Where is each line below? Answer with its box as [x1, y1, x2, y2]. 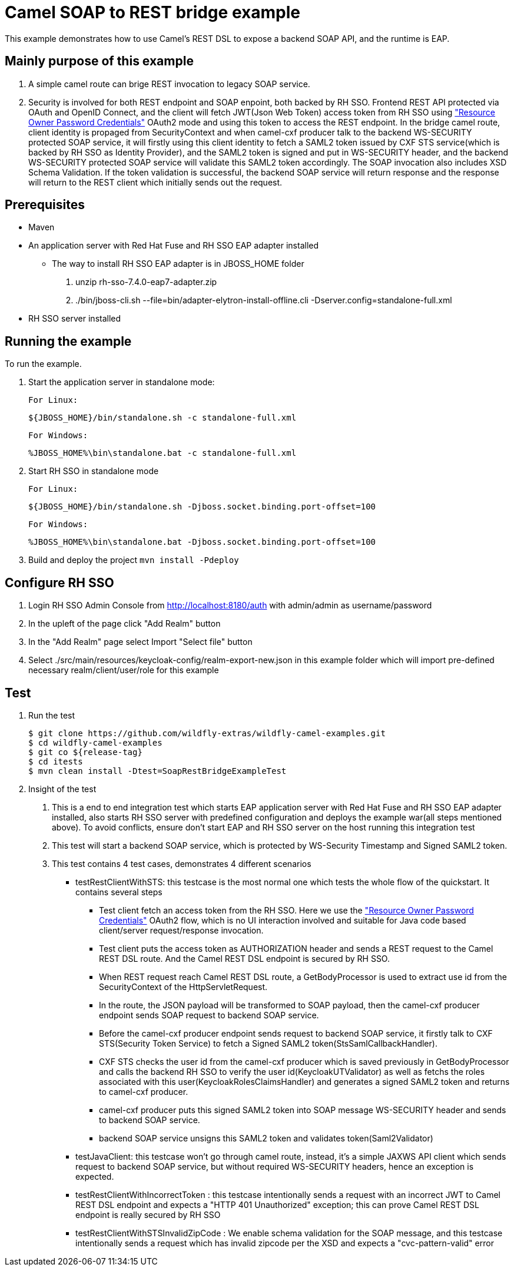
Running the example [5, 333, 132, 349]
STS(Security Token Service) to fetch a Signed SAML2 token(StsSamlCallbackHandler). [99, 1038, 437, 1048]
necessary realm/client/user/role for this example [28, 665, 219, 676]
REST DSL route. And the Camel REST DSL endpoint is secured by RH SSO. [99, 953, 390, 964]
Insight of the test [28, 783, 97, 794]
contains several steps [75, 886, 163, 897]
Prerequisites [5, 197, 85, 213]
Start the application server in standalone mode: [28, 377, 215, 388]
